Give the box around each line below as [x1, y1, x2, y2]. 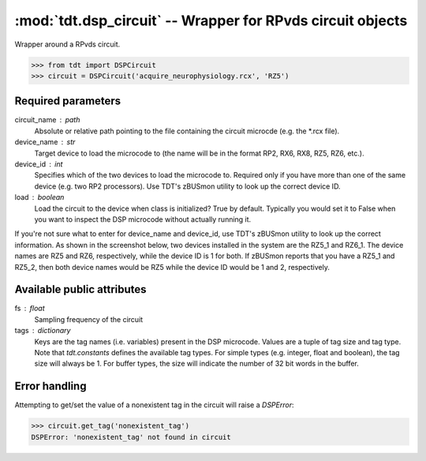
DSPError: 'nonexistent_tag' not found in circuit [31, 433, 232, 441]
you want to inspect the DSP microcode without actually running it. [34, 214, 252, 224]
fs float [14, 304, 45, 313]
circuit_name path [14, 115, 80, 125]
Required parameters [14, 95, 121, 108]
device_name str [14, 137, 76, 147]
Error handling [14, 380, 87, 393]
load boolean [14, 193, 65, 202]
